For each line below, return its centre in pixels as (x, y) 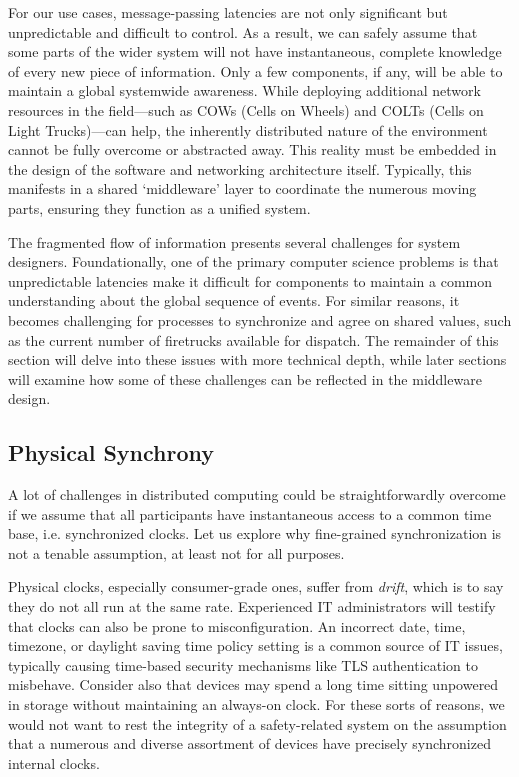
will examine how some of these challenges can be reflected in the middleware (245, 378)
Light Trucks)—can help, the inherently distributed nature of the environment (248, 129)
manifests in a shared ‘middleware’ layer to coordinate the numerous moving (242, 188)
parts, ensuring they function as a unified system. (159, 207)
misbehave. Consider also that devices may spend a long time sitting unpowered (253, 684)
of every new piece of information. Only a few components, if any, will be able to (255, 70)
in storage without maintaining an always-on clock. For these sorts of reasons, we (256, 704)
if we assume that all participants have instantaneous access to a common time (250, 513)
